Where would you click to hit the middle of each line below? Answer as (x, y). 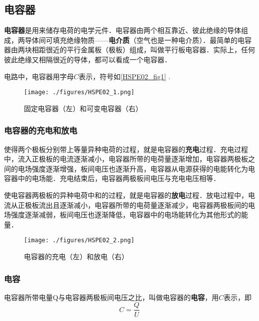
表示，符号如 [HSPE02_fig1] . (125, 76)
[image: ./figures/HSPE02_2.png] (79, 241)
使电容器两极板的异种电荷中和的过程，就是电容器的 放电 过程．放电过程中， (126, 195)
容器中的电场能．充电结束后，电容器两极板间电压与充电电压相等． (112, 178)
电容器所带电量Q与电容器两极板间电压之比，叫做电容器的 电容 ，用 (111, 297)
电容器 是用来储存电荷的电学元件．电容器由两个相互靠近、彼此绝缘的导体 (123, 30)
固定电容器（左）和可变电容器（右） (83, 108)
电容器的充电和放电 (41, 130)
